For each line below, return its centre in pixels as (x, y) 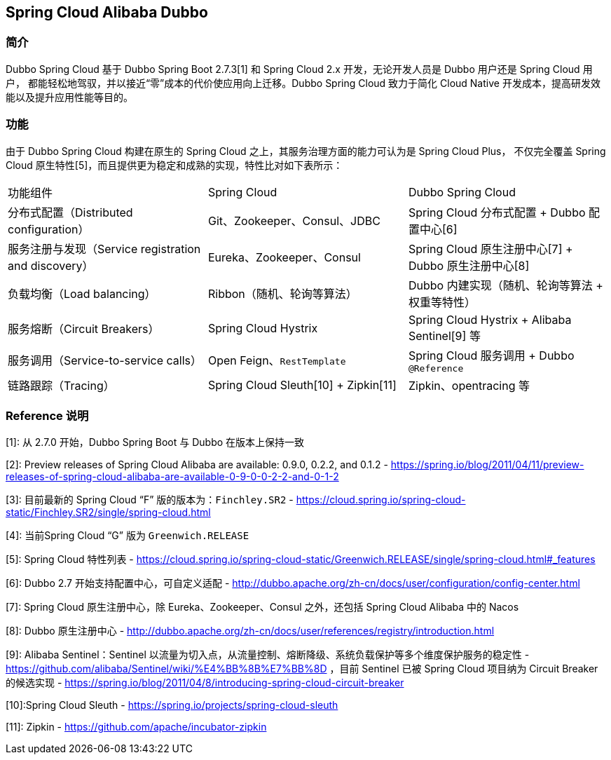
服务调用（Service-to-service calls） (105, 361)
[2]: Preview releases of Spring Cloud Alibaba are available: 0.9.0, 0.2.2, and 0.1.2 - (197, 465)
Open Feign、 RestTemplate (277, 361)
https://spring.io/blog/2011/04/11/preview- (487, 465)
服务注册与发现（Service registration (104, 249)
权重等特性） (442, 302)
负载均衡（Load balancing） (82, 293)
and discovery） (51, 265)
